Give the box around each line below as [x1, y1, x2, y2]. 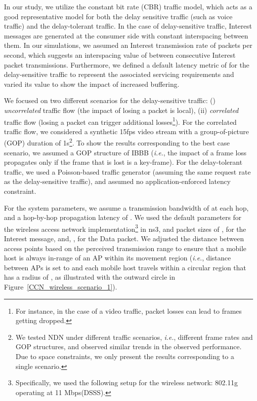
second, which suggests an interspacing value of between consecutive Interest [4, 49, 236, 60]
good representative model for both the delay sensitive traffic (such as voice [4, 11, 233, 21]
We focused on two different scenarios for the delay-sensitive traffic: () [4, 95, 215, 106]
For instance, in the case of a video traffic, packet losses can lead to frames [15, 305, 242, 316]
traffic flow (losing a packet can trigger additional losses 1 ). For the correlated [4, 115, 237, 127]
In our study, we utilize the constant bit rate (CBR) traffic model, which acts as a [4, 1, 253, 11]
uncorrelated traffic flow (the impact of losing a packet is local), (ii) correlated [4, 105, 239, 115]
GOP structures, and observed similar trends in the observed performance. [15, 341, 242, 352]
